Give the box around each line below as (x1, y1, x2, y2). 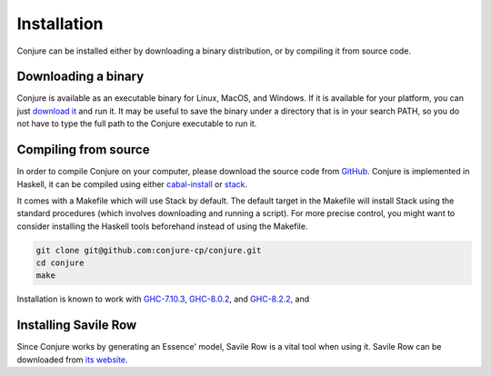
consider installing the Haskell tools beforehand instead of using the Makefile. (16, 221, 308, 232)
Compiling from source (16, 142, 150, 158)
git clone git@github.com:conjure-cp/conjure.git (35, 245, 262, 255)
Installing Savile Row (16, 318, 137, 333)
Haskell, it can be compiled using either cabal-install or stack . (16, 178, 247, 190)
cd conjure (35, 258, 85, 268)
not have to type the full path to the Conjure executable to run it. (16, 118, 257, 129)
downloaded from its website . (16, 354, 128, 365)
